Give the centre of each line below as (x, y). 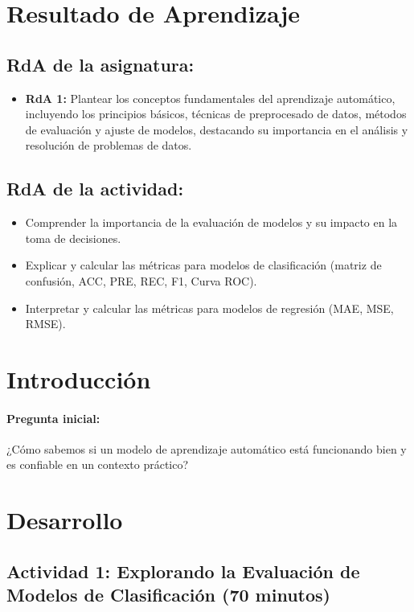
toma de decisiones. (73, 238)
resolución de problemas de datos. (109, 145)
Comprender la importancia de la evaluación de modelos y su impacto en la (211, 222)
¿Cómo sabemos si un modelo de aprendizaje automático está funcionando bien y (207, 448)
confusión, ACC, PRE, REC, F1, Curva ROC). (141, 280)
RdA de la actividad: (95, 189)
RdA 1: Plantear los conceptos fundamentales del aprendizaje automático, (210, 98)
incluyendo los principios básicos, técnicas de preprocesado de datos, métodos (216, 114)
